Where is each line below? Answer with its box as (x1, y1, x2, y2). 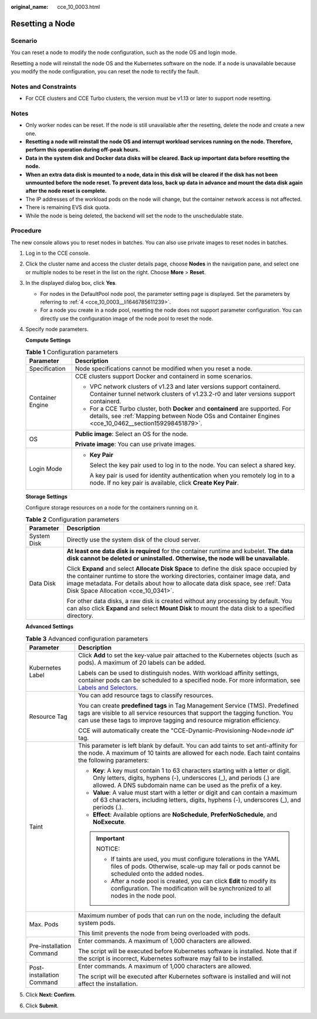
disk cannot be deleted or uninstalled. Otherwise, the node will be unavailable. (66, 554, 290, 563)
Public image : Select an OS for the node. (75, 430, 188, 438)
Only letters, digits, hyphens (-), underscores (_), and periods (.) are (93, 774, 280, 782)
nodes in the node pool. (110, 892, 176, 900)
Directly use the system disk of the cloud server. (66, 536, 201, 544)
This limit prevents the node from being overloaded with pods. (78, 929, 250, 937)
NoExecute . (93, 818, 126, 826)
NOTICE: (96, 845, 120, 853)
